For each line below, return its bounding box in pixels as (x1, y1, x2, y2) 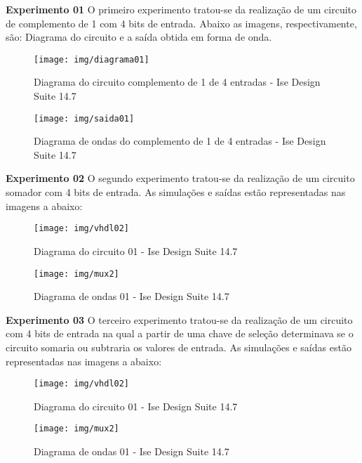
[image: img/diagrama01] (34, 54, 149, 65)
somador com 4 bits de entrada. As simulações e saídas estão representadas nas (6, 185, 346, 200)
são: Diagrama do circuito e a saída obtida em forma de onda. (6, 30, 272, 44)
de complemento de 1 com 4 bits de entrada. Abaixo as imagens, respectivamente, (6, 15, 357, 30)
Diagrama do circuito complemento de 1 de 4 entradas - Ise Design (34, 74, 321, 89)
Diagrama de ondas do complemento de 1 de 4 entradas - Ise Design (34, 133, 326, 148)
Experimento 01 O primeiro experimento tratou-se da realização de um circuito (6, 2, 357, 16)
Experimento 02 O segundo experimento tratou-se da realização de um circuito (6, 171, 355, 185)
